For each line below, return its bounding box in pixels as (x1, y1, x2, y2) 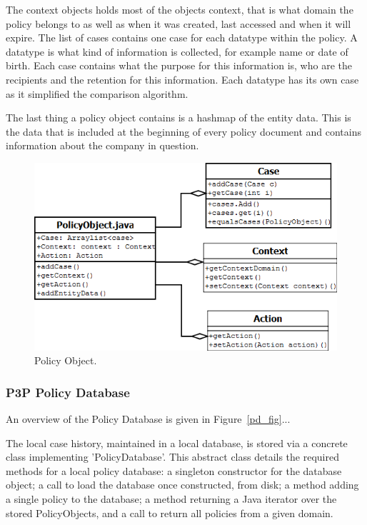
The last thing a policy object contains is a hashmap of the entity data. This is (6, 110, 351, 125)
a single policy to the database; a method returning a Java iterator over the (6, 491, 337, 506)
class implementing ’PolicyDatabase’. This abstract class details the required (6, 449, 339, 464)
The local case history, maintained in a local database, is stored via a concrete (6, 435, 348, 450)
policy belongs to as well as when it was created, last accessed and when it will (6, 16, 351, 31)
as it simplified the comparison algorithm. (6, 86, 188, 101)
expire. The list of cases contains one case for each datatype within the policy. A (6, 30, 358, 45)
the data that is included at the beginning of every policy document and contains (6, 124, 362, 139)
